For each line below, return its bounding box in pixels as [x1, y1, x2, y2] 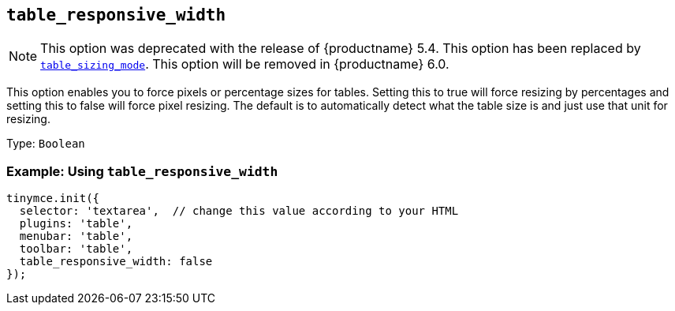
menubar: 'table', [19, 230, 133, 243]
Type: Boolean [6, 137, 85, 151]
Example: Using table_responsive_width [6, 163, 278, 179]
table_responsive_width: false [19, 255, 213, 268]
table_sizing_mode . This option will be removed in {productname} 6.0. [40, 56, 449, 73]
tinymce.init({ [6, 192, 100, 205]
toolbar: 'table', [19, 242, 133, 256]
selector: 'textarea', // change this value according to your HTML [19, 204, 459, 218]
